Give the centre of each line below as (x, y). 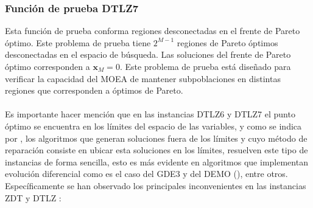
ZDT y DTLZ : (33, 197)
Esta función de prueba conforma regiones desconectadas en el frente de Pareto (153, 31)
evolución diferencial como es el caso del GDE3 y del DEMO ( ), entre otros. (146, 174)
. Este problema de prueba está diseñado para (205, 66)
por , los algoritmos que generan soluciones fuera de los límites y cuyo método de (156, 138)
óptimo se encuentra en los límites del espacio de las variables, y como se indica (153, 126)
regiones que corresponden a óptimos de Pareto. (94, 90)
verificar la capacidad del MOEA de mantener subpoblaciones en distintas (143, 78)
